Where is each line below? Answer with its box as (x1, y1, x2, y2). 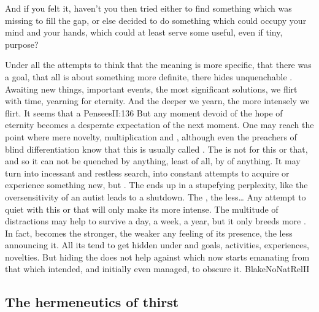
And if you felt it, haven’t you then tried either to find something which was (5, 2, 292, 14)
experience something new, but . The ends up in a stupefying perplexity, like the (5, 178, 308, 191)
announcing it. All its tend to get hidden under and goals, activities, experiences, (5, 238, 309, 251)
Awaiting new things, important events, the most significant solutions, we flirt (5, 82, 298, 95)
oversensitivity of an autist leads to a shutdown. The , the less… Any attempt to (5, 190, 306, 203)
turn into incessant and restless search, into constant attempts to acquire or (5, 166, 290, 179)
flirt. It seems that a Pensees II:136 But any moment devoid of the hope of (5, 106, 283, 119)
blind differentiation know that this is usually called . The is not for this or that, (5, 142, 308, 155)
